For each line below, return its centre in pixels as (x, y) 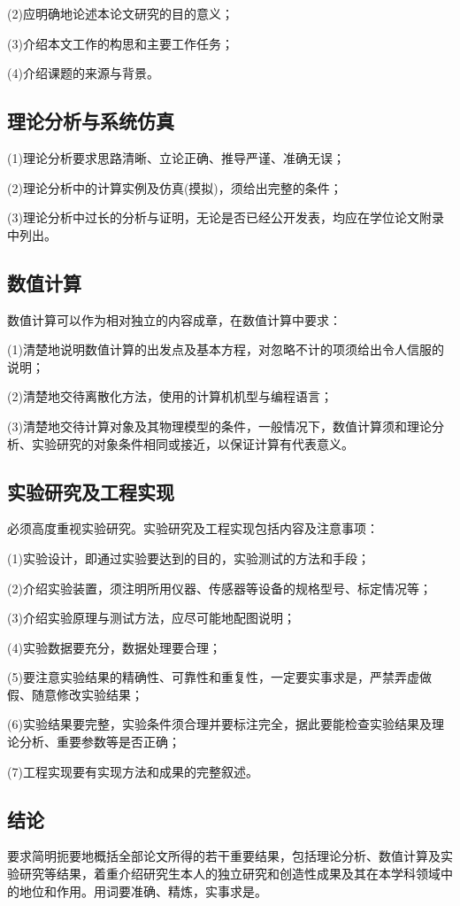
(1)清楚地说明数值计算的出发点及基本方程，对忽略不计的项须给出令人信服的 (226, 349)
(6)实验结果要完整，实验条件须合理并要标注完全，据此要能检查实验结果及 (219, 724)
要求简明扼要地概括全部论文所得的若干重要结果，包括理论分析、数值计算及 (224, 856)
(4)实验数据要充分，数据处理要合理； (114, 647)
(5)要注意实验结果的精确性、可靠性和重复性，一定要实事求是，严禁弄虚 (213, 677)
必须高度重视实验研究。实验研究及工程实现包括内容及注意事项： (193, 528)
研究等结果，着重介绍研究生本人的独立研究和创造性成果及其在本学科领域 (230, 874)
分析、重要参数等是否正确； (100, 742)
